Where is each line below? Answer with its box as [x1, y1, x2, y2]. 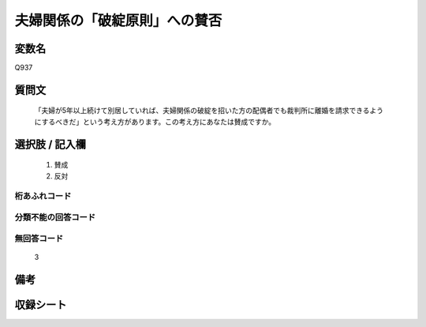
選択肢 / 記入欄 [14, 137, 87, 151]
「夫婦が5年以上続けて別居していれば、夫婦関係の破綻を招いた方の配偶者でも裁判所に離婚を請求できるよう [34, 106, 384, 115]
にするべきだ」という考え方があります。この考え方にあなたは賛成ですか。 [34, 117, 276, 126]
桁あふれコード [14, 190, 72, 201]
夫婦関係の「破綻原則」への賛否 [14, 12, 222, 29]
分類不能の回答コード [14, 212, 96, 223]
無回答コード [14, 233, 64, 244]
